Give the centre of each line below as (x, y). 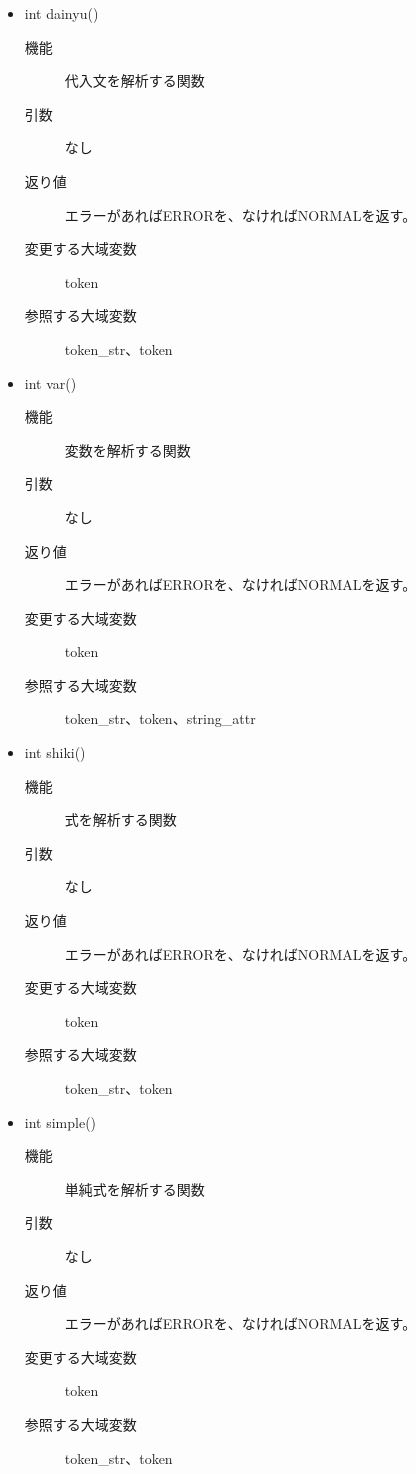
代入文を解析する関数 (134, 80)
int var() (50, 382)
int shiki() (55, 752)
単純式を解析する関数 (134, 1188)
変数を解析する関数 (127, 449)
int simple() (60, 1121)
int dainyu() (61, 13)
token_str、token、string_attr (160, 718)
